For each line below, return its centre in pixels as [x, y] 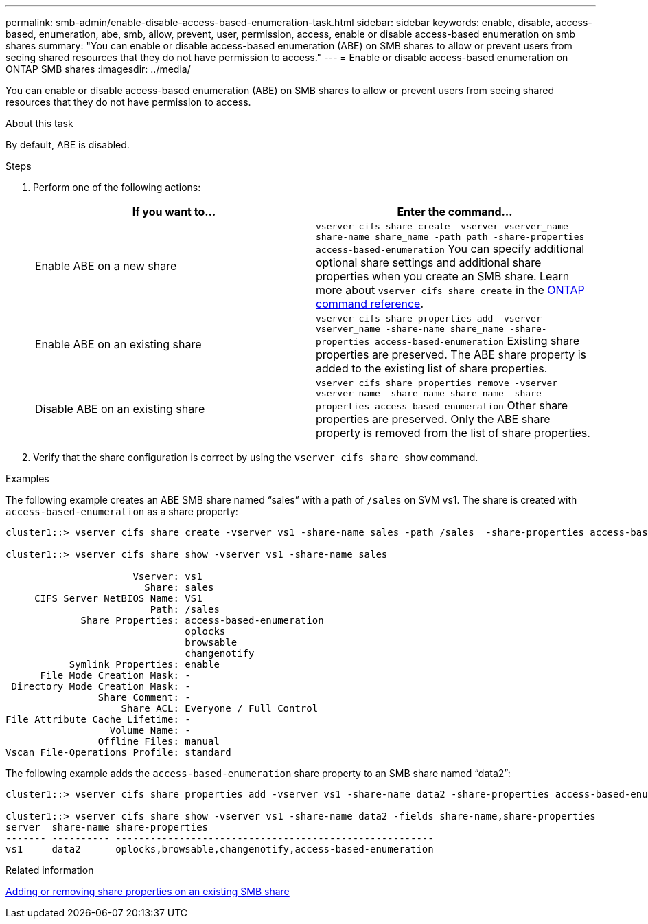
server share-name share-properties [107, 827]
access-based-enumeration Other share [472, 405]
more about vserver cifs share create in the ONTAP [450, 290]
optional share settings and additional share [429, 262]
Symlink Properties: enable [144, 664]
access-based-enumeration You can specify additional [450, 249]
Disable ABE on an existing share [120, 409]
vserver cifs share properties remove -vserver [437, 383]
